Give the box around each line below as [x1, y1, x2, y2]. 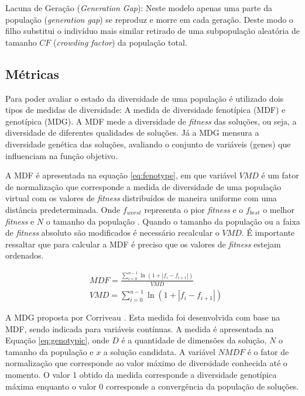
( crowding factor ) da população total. [53, 36, 187, 48]
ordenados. [5, 249, 44, 261]
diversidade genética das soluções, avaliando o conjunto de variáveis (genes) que [5, 137, 291, 150]
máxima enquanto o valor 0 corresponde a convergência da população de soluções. [5, 380, 299, 392]
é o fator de [247, 345, 289, 357]
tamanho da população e [5, 345, 94, 357]
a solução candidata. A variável [103, 345, 215, 357]
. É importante [241, 226, 295, 239]
